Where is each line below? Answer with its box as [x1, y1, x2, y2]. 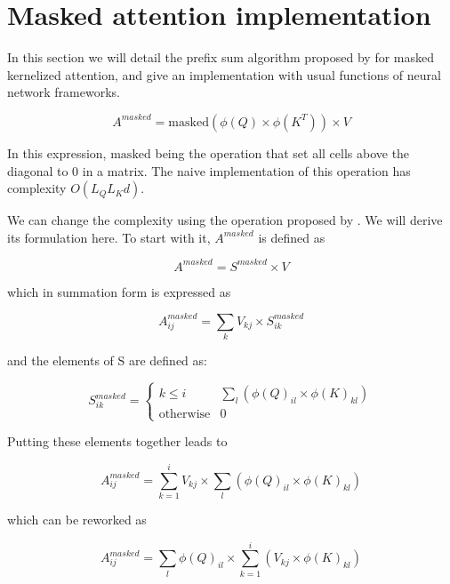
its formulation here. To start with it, [7, 228, 211, 246]
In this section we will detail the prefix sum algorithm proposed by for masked [7, 48, 435, 67]
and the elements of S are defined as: [7, 351, 207, 370]
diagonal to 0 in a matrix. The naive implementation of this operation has [7, 161, 411, 180]
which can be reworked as [7, 510, 147, 529]
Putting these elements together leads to [7, 432, 228, 451]
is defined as [258, 228, 325, 246]
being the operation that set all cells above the [155, 143, 410, 162]
